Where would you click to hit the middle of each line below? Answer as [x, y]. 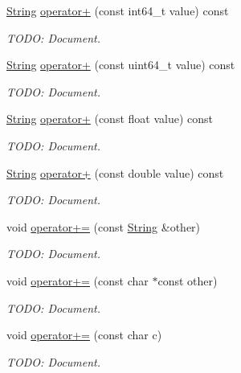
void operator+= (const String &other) [104, 226]
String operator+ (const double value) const [115, 172]
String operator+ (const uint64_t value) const [121, 65]
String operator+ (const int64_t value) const [118, 10]
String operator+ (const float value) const [110, 119]
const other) [188, 280]
